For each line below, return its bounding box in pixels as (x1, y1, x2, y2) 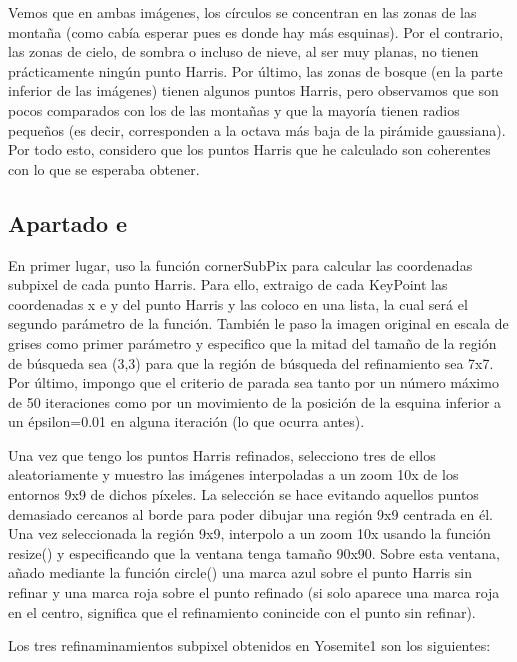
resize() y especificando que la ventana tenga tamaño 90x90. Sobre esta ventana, (8, 542, 500, 563)
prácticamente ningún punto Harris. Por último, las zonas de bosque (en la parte (8, 60, 503, 81)
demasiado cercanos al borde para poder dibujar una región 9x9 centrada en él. (8, 503, 494, 524)
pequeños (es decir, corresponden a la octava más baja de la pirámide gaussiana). (8, 119, 506, 140)
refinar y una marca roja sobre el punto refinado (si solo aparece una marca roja (8, 582, 500, 603)
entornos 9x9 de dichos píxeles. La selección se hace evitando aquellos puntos (8, 484, 479, 505)
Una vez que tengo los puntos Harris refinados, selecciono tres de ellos (8, 444, 436, 465)
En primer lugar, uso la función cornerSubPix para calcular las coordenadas (8, 254, 473, 275)
